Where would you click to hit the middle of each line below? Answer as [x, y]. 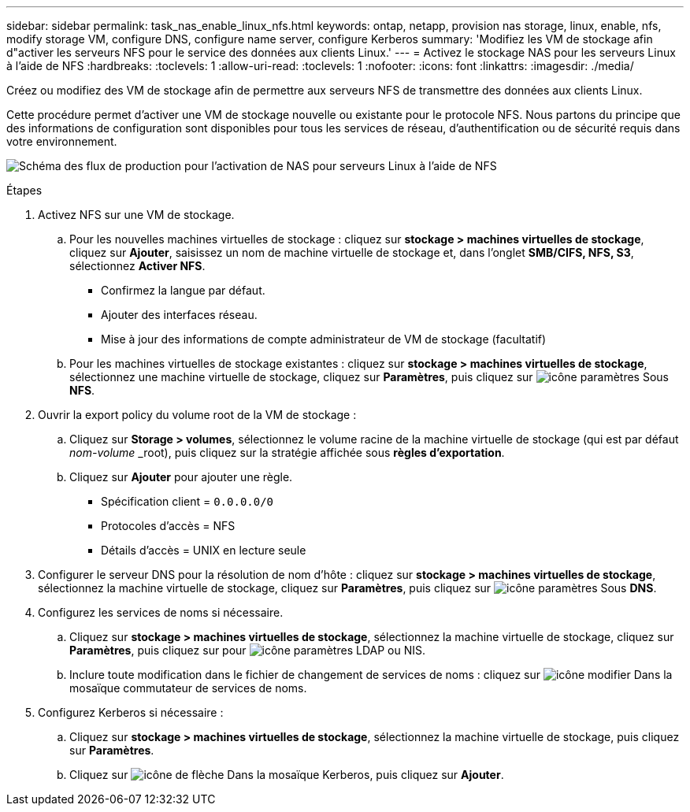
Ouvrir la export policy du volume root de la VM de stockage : [197, 415]
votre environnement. [62, 141]
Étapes [24, 190]
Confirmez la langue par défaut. [183, 290]
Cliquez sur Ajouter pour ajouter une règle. [181, 477]
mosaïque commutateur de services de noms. [188, 688]
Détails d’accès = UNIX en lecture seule [204, 550]
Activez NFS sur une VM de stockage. [136, 215]
